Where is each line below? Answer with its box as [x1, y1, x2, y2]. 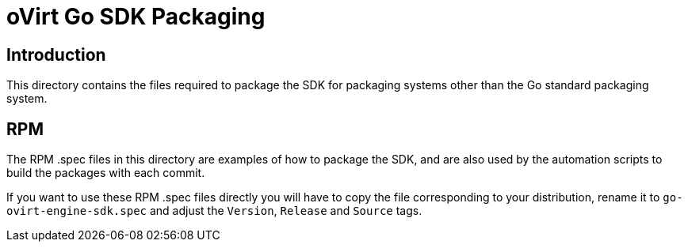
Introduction [6, 44, 106, 65]
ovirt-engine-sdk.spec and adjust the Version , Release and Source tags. [6, 204, 422, 218]
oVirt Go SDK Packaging [6, 3, 266, 30]
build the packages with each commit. [6, 166, 205, 180]
